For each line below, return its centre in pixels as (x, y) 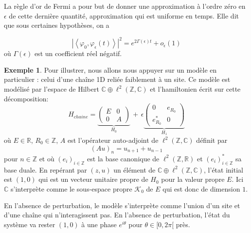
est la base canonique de (123, 158)
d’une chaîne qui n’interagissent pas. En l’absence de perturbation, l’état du (117, 215)
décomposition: (26, 98)
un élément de (134, 169)
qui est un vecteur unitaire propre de (93, 179)
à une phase (99, 224)
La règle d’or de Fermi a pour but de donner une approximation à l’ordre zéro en (125, 6)
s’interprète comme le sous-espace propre (72, 188)
